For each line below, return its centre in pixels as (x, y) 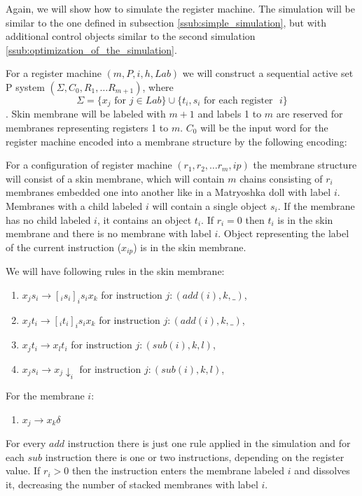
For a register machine (54, 73)
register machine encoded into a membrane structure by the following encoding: (176, 141)
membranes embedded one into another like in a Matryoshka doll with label (168, 192)
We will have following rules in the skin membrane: (115, 271)
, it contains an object (144, 219)
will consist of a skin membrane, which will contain (115, 178)
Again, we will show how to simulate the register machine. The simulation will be (180, 8)
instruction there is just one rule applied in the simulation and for (209, 443)
